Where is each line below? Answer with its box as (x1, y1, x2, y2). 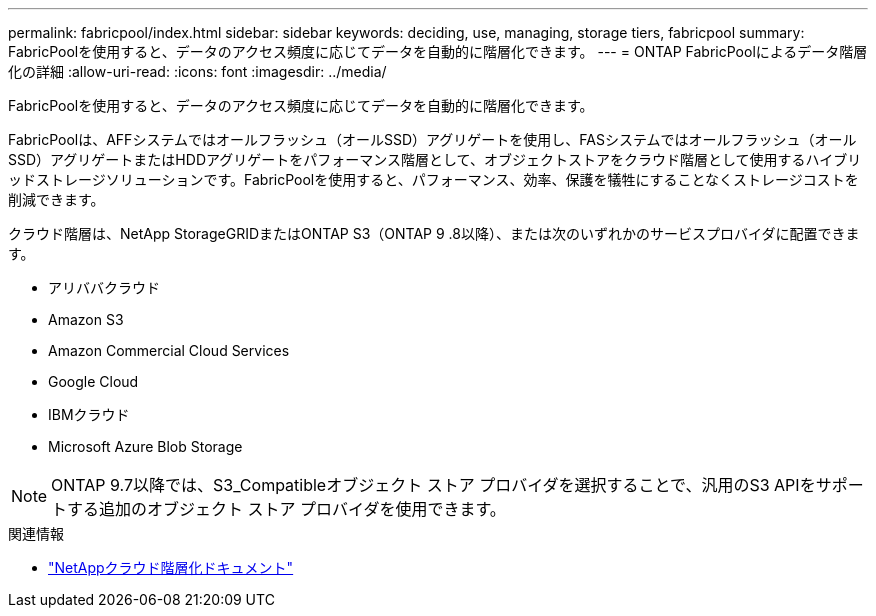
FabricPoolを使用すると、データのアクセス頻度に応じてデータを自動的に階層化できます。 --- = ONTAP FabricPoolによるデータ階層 (8, 43, 868, 60)
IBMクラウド (48, 406, 130, 423)
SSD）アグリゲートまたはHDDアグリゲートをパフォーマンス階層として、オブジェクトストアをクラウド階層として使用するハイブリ (8, 151, 862, 168)
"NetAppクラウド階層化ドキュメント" (48, 559, 294, 576)
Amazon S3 (48, 311, 124, 328)
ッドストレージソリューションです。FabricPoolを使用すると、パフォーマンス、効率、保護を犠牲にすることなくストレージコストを (8, 171, 859, 188)
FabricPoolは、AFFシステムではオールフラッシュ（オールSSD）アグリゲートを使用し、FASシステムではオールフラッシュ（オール (8, 131, 857, 148)
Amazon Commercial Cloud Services (48, 342, 290, 359)
